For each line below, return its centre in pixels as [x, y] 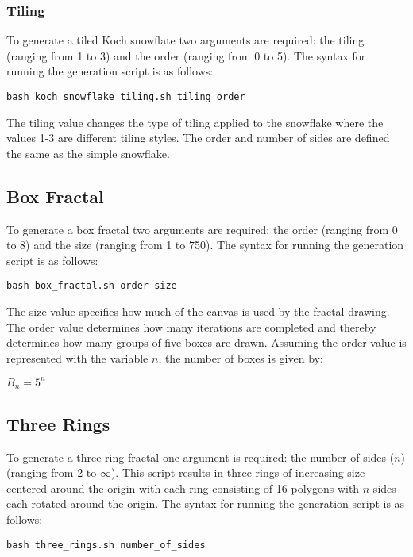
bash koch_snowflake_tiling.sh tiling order [126, 97]
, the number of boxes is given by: [241, 357]
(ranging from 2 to [52, 472]
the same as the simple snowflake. [88, 153]
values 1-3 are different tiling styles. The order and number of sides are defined [198, 138]
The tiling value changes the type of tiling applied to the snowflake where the [195, 122]
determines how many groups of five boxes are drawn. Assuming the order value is [206, 342]
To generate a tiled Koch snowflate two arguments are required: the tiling [185, 40]
